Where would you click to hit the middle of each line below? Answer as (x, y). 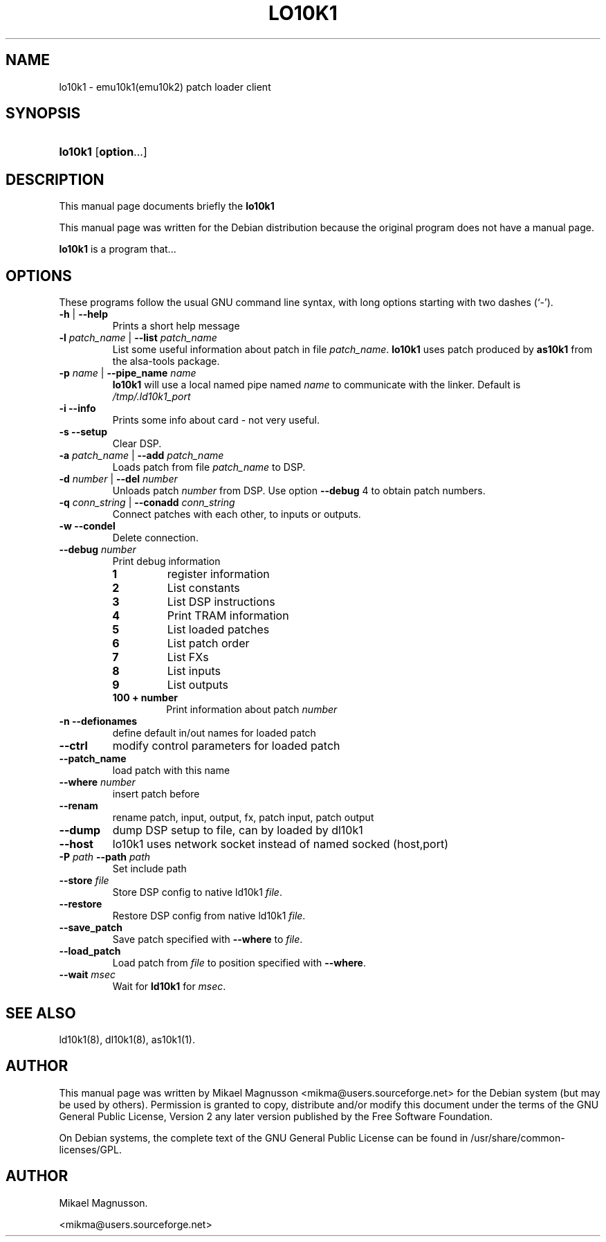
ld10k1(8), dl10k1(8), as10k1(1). (127, 1039)
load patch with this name (171, 771)
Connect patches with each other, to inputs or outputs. (237, 514)
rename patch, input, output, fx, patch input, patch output (243, 818)
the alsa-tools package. (166, 361)
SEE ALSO (41, 1013)
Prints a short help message (176, 326)
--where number (97, 782)
